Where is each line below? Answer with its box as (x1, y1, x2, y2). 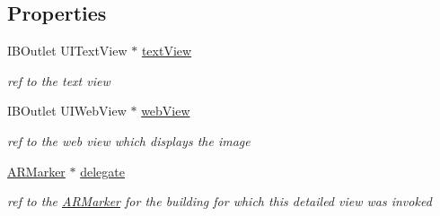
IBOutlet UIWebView (7, 101, 127, 120)
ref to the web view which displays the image (7, 131, 251, 150)
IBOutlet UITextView (7, 41, 128, 60)
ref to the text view (7, 71, 110, 90)
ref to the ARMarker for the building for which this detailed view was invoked (7, 192, 432, 211)
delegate (80, 161, 125, 180)
